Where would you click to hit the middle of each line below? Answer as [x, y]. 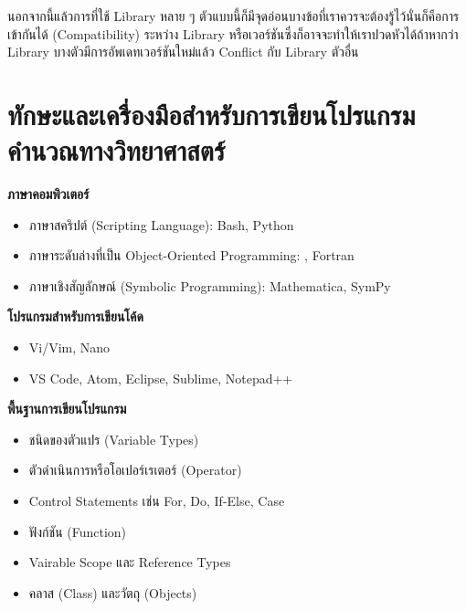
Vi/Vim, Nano [69, 347]
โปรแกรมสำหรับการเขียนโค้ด [76, 316]
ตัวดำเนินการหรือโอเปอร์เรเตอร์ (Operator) [135, 470]
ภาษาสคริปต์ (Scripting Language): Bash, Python [161, 224]
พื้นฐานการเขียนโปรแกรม [67, 409]
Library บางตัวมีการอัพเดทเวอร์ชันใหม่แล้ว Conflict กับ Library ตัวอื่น [183, 52]
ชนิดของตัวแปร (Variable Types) [114, 439]
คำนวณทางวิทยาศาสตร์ [116, 150]
